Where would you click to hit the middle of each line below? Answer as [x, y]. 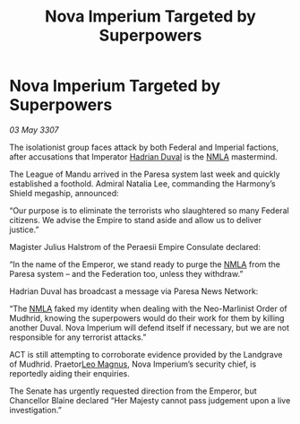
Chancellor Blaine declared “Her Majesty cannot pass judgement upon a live [150, 400]
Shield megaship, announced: [64, 193]
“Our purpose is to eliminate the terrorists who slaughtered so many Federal [149, 210]
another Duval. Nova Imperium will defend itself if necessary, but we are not [149, 327]
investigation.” [36, 410]
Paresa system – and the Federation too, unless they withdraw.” [126, 273]
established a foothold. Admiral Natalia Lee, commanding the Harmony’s [142, 183]
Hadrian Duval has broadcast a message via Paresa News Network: [134, 291]
